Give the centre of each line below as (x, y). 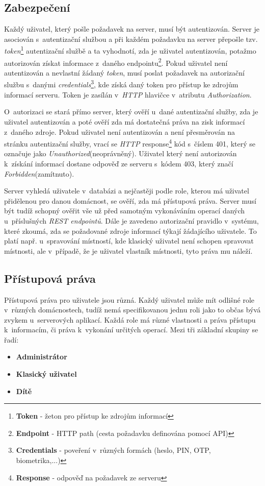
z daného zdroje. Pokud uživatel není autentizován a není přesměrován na (120, 131)
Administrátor (42, 357)
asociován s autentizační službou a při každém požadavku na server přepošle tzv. (131, 39)
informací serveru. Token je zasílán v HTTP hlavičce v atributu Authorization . (128, 94)
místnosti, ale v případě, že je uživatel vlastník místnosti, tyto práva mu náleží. (128, 250)
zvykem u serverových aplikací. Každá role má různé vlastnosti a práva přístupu (130, 319)
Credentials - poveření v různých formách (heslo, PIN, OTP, (113, 450)
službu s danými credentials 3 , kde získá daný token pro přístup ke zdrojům (121, 84)
